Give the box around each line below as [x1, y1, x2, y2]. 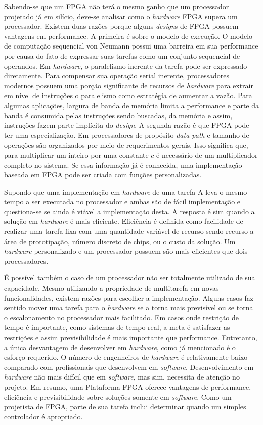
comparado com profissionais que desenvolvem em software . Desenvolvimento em [4, 361, 254, 372]
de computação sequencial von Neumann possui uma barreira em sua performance [4, 40, 258, 51]
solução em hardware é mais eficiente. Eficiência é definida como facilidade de [4, 216, 243, 226]
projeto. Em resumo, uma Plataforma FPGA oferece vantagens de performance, [4, 381, 251, 392]
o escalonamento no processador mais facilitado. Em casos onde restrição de [4, 312, 239, 322]
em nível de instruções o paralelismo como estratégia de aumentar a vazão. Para [4, 90, 252, 101]
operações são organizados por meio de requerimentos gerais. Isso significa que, [4, 139, 248, 150]
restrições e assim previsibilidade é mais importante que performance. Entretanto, [4, 332, 257, 342]
